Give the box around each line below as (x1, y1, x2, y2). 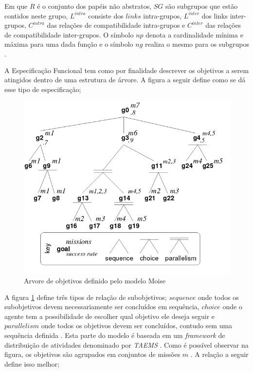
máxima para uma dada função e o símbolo (4, 39, 133, 49)
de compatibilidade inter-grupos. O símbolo (4, 29, 134, 39)
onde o (222, 301, 242, 312)
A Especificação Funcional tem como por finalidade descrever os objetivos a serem (4, 65, 249, 75)
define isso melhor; (4, 358, 59, 369)
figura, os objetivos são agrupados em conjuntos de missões (4, 349, 181, 359)
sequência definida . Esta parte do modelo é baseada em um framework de (4, 330, 225, 340)
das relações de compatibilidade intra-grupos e (47, 20, 185, 30)
